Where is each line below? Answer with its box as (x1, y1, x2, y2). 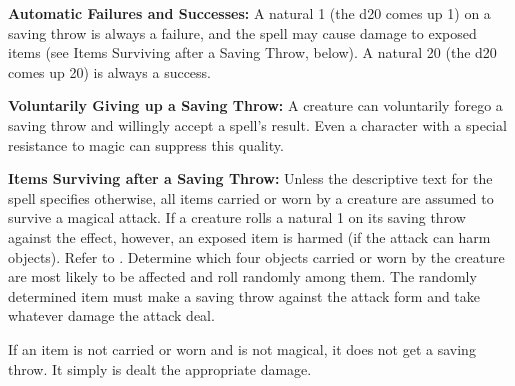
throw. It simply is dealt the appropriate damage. (8, 358, 312, 379)
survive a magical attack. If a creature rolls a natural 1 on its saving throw (8, 207, 466, 228)
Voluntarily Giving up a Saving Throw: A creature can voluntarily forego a (8, 95, 503, 116)
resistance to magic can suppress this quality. (8, 134, 284, 155)
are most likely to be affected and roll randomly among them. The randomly (8, 266, 477, 287)
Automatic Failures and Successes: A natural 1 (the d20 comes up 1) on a (8, 3, 491, 23)
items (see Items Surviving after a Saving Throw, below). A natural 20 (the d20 (8, 42, 497, 63)
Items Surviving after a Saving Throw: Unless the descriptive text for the (8, 168, 493, 189)
